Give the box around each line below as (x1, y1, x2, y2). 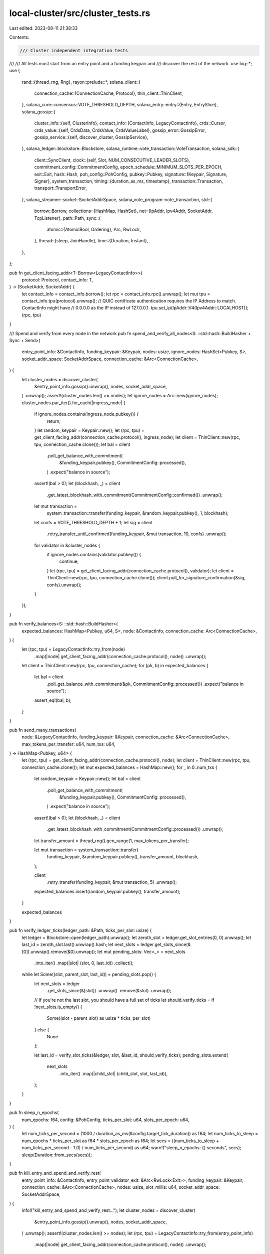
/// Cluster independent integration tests (19, 48, 128, 53)
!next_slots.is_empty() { (34, 1004, 82, 1010)
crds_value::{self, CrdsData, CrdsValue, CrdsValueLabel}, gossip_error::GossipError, (34, 127, 206, 133)
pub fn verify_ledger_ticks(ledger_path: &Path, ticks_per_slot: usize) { (9, 927, 152, 933)
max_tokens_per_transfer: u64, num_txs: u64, (21, 741, 115, 747)
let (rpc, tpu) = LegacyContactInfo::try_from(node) (21, 646, 125, 652)
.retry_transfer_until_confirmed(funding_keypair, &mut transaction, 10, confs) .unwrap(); (46, 531, 227, 537)
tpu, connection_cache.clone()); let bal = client (34, 441, 130, 447)
